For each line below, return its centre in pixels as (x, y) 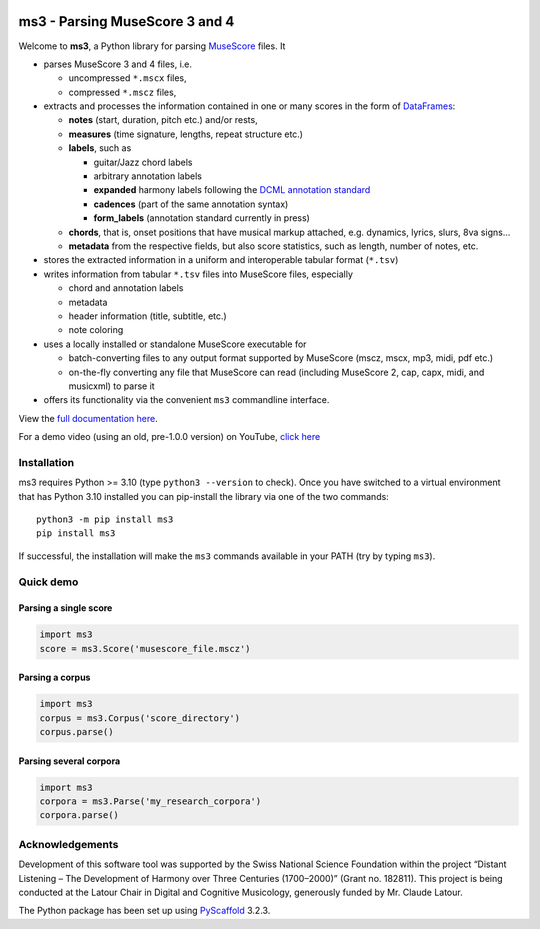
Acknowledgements (68, 844)
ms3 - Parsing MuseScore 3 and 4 (126, 21)
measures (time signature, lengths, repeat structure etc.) (186, 134)
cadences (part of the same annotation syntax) (191, 204)
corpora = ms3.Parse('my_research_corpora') (150, 801)
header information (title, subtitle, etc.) (147, 316)
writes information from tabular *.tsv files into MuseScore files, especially (198, 274)
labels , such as (100, 148)
